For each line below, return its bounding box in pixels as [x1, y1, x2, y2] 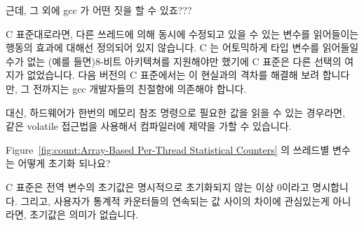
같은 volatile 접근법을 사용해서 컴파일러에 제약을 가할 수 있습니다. [6, 119, 292, 133]
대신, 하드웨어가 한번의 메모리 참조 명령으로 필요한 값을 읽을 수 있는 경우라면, [6, 105, 346, 119]
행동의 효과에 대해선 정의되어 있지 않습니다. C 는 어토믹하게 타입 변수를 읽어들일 [6, 40, 359, 55]
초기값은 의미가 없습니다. [29, 207, 139, 222]
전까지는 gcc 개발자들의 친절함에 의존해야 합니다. [32, 81, 247, 95]
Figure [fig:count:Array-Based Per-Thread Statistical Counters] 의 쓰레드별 [6, 142, 330, 157]
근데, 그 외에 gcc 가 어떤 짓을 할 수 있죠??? [6, 3, 192, 17]
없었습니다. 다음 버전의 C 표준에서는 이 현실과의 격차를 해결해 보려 [27, 67, 320, 82]
